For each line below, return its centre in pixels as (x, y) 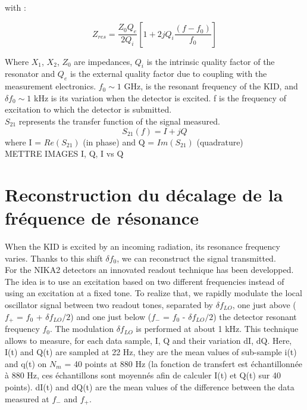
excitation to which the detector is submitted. (88, 109)
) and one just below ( (111, 316)
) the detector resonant (255, 316)
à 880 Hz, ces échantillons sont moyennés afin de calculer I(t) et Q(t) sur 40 (143, 375)
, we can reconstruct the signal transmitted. (196, 258)
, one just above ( (264, 305)
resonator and (30, 74)
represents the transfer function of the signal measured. (119, 121)
